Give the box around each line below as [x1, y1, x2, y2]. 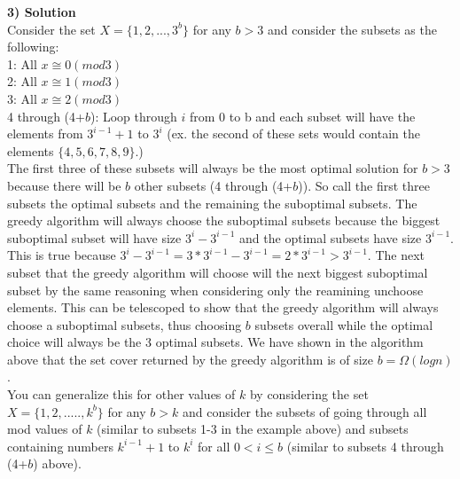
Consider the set [7, 20, 96, 38]
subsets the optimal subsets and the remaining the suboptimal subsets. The [7, 193, 417, 212]
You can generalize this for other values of [7, 385, 236, 404]
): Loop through [90, 106, 177, 125]
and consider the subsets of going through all [182, 402, 427, 420]
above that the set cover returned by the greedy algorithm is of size [7, 349, 373, 368]
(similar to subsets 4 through [286, 436, 444, 455]
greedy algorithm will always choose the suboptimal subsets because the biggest [7, 211, 441, 230]
